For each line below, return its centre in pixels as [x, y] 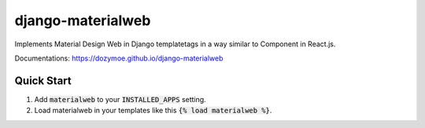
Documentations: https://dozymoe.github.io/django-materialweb [119, 58]
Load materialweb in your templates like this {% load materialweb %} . [153, 111]
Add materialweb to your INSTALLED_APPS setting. [120, 99]
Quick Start [43, 80]
